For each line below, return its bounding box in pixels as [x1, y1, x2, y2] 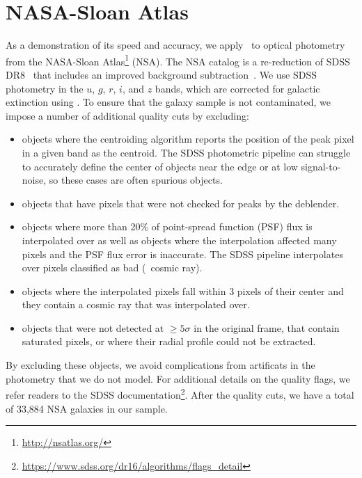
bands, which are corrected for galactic [155, 81, 320, 95]
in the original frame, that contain [194, 320, 340, 335]
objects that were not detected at [22, 320, 164, 335]
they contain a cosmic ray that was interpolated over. [22, 297, 250, 312]
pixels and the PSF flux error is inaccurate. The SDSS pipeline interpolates [22, 246, 343, 261]
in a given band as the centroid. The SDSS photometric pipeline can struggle [22, 145, 351, 159]
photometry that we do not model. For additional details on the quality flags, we [6, 371, 350, 385]
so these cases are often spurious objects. [49, 173, 223, 187]
